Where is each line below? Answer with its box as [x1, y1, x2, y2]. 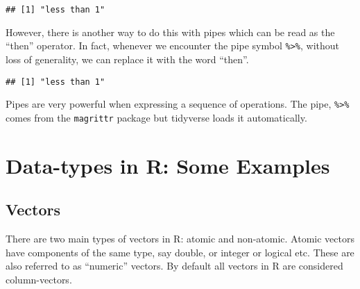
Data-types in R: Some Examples [6, 151, 330, 179]
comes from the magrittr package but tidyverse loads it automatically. [6, 110, 307, 124]
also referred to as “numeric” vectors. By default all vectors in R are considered [6, 258, 343, 273]
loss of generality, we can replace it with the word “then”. [6, 51, 249, 66]
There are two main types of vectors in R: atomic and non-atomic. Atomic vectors [6, 231, 354, 246]
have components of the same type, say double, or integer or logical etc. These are [6, 245, 354, 259]
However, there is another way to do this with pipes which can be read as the [6, 24, 335, 39]
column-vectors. [6, 272, 72, 286]
